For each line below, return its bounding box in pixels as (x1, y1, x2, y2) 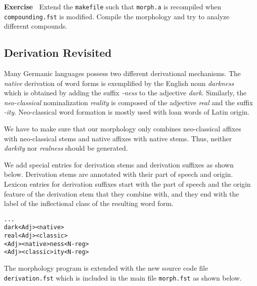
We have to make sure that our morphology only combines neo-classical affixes (4, 123, 241, 134)
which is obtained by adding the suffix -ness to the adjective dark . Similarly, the (4, 87, 247, 98)
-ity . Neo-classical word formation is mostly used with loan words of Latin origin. (4, 107, 250, 117)
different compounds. (4, 21, 68, 31)
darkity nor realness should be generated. (4, 143, 128, 153)
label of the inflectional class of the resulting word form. (4, 198, 173, 208)
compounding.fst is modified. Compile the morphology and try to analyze (4, 11, 230, 21)
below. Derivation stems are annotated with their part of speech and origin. (4, 169, 233, 179)
